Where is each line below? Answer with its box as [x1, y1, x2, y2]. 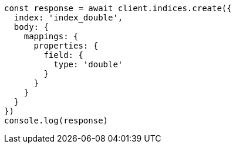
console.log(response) [4, 116, 109, 125]
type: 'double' [53, 60, 123, 69]
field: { [43, 50, 83, 60]
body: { [14, 22, 49, 32]
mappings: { [23, 32, 79, 41]
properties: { [33, 41, 99, 50]
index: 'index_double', [14, 13, 123, 22]
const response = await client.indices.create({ [4, 4, 232, 13]
